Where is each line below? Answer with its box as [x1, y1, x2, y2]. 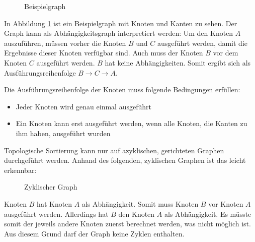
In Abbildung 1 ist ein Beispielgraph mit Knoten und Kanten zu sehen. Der [4, 18, 237, 28]
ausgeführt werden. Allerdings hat [4, 208, 109, 219]
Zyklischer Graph [24, 181, 77, 192]
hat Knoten [37, 198, 72, 209]
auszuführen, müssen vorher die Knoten [4, 37, 126, 48]
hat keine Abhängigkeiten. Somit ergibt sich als [105, 57, 251, 68]
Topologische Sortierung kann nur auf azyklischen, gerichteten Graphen [4, 145, 224, 155]
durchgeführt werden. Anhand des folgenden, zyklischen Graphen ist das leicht [4, 155, 246, 165]
